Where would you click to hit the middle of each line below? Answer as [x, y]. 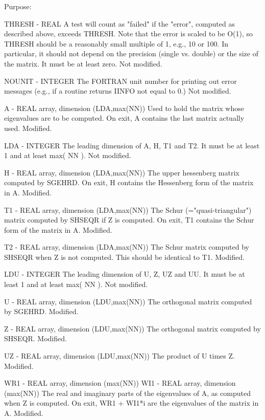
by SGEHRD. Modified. [41, 311]
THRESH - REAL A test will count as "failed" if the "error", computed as [119, 23]
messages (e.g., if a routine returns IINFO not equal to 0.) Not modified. [118, 91]
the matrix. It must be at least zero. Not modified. [83, 63]
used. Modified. [28, 128]
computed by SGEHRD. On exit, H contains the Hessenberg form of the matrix [129, 182]
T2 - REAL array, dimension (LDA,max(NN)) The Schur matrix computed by [127, 247]
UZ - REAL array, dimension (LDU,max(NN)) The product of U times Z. [119, 356]
